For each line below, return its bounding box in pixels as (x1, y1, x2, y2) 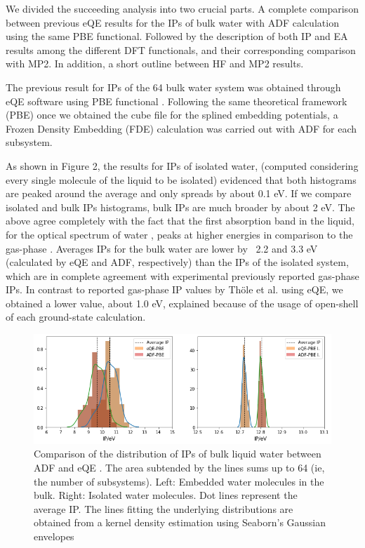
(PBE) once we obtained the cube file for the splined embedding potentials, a (6, 107, 338, 122)
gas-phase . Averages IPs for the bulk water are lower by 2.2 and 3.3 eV (6, 241, 318, 255)
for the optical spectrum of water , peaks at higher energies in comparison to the (6, 227, 353, 241)
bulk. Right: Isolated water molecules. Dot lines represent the (34, 488, 298, 502)
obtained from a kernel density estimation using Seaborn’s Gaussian (34, 515, 326, 530)
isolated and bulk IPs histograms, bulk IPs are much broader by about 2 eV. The (6, 199, 355, 214)
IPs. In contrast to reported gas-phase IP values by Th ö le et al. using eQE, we (6, 282, 343, 297)
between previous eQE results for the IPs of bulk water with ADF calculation (6, 15, 339, 29)
